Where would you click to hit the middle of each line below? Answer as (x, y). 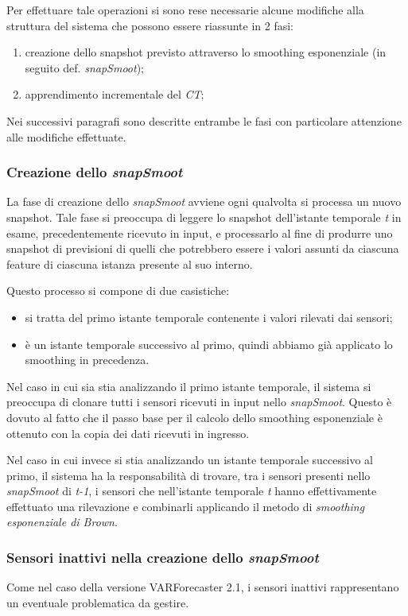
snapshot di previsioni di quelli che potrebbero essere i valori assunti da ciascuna (203, 248)
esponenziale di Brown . (62, 522)
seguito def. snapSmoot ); (84, 67)
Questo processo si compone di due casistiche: (118, 291)
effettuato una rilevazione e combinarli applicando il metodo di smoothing (186, 506)
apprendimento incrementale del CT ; (115, 94)
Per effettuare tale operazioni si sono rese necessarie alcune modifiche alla (185, 10)
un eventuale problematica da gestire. (98, 602)
